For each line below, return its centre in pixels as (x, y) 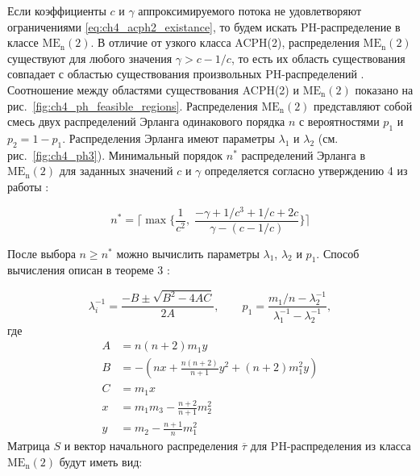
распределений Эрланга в (304, 154)
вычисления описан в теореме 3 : (89, 270)
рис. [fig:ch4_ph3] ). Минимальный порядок (115, 154)
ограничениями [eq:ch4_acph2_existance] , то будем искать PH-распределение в (204, 26)
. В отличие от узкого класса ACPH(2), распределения (225, 42)
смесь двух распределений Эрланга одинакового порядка (146, 121)
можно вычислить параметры (188, 253)
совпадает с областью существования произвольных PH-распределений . (186, 74)
